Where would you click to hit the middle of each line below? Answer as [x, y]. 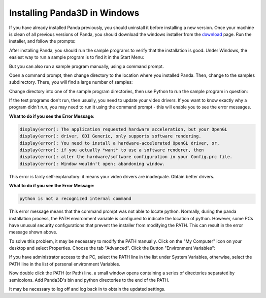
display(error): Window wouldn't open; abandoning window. [92, 164]
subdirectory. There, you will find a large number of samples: [71, 82]
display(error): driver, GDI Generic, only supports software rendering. [110, 136]
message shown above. [33, 232]
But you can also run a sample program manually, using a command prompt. [86, 66]
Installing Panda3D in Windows [74, 13]
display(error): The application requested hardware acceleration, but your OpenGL [123, 129]
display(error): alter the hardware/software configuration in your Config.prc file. [126, 157]
